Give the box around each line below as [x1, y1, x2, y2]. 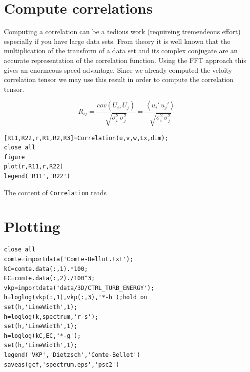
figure [4, 153, 25, 161]
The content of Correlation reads [4, 187, 106, 197]
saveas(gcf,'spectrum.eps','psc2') [4, 361, 120, 368]
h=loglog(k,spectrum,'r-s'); [4, 313, 99, 320]
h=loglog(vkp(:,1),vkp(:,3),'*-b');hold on [4, 294, 147, 301]
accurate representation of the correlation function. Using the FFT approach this [4, 55, 246, 65]
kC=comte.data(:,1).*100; [4, 265, 88, 272]
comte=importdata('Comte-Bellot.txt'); [4, 256, 133, 263]
